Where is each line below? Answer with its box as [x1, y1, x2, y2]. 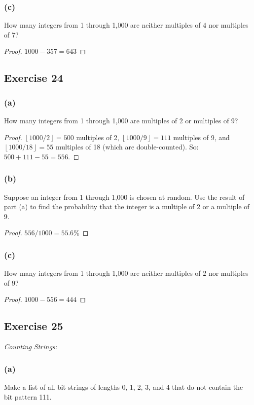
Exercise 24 [4, 70, 63, 85]
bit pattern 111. [4, 391, 52, 402]
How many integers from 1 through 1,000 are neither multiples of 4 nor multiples [4, 20, 249, 30]
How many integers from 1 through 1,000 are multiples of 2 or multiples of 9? [4, 115, 238, 125]
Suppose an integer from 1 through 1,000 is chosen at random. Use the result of [4, 191, 245, 202]
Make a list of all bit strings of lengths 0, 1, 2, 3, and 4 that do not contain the [4, 381, 243, 392]
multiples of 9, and [173, 132, 230, 142]
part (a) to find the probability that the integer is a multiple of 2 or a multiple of [4, 201, 250, 212]
